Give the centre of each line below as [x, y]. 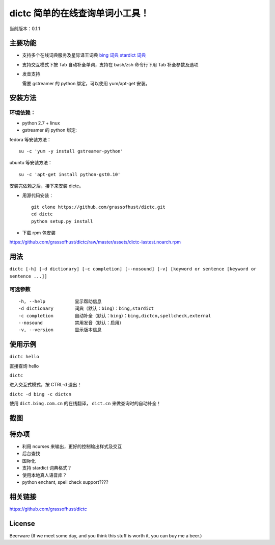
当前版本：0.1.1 [25, 29]
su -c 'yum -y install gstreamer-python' [71, 151]
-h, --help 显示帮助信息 [60, 301]
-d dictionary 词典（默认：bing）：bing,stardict [86, 308]
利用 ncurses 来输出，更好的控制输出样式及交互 [72, 447]
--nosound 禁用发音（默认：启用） [71, 323]
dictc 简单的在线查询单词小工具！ [79, 13]
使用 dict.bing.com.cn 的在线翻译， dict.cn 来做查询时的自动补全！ [85, 404]
